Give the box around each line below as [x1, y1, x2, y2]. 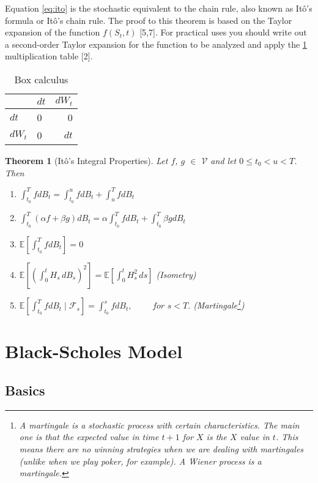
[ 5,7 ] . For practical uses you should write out [139, 26, 307, 39]
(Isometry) [156, 268, 196, 280]
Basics [5, 380, 45, 399]
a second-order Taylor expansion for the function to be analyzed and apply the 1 [5, 37, 307, 50]
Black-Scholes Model [5, 339, 183, 364]
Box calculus [14, 72, 68, 86]
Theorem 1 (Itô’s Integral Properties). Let [5, 154, 168, 167]
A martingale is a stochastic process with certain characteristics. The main [19, 418, 300, 431]
